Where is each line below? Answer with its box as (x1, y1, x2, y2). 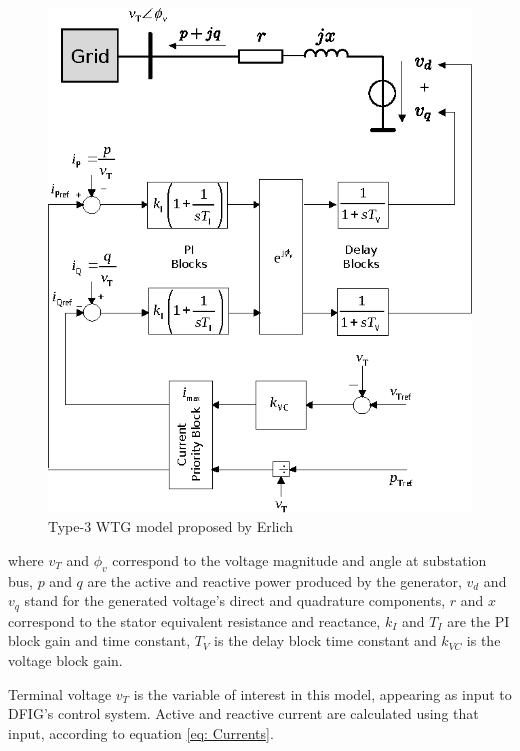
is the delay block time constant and (214, 630, 437, 651)
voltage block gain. (8, 649, 123, 670)
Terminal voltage (8, 683, 112, 704)
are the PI (447, 610, 510, 631)
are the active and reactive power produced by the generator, (87, 570, 462, 591)
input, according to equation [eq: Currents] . (8, 722, 274, 743)
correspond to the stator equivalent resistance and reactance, (8, 610, 381, 631)
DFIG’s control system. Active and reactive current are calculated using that (8, 703, 479, 724)
